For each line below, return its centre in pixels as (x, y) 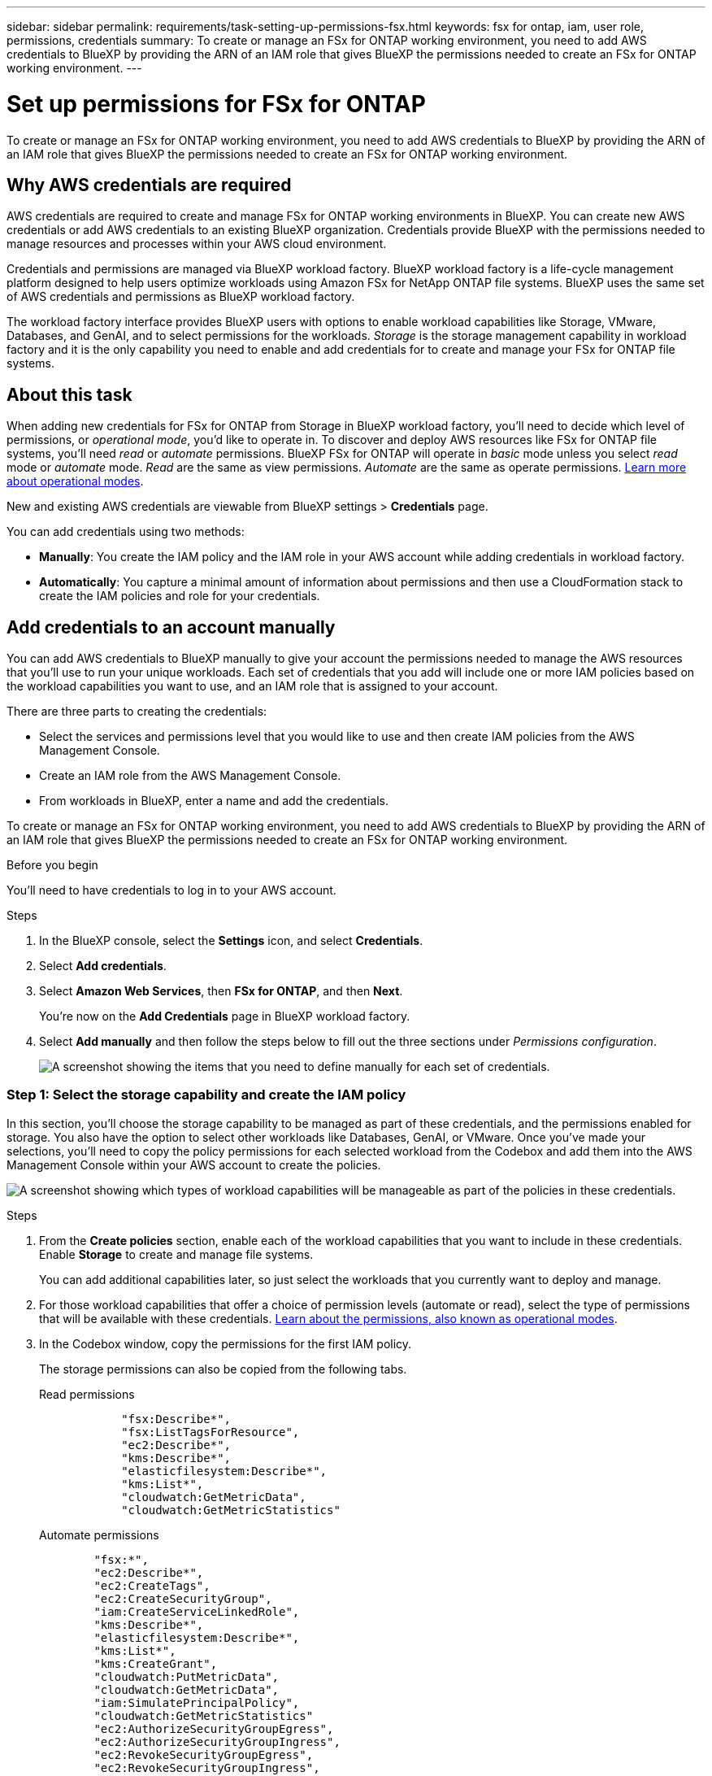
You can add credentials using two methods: (126, 532)
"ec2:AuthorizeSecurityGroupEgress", (214, 1728)
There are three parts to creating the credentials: (137, 712)
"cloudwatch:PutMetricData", (187, 1676)
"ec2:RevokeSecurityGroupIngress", (207, 1767)
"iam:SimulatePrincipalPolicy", (197, 1702)
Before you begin (52, 865)
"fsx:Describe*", (176, 1419)
